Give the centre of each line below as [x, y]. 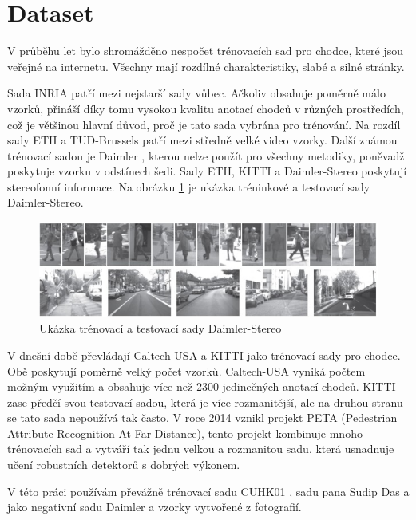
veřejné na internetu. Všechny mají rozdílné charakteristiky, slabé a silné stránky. [206, 66]
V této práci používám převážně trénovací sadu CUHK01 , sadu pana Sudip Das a [208, 491]
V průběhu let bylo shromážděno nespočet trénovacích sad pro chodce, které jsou [205, 51]
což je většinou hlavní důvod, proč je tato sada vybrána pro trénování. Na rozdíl [204, 124]
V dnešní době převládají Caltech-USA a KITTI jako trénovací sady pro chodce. [204, 355]
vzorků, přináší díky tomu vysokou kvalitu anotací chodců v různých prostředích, [206, 108]
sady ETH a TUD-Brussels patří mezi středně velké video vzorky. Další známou [202, 140]
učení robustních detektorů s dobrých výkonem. [124, 465]
